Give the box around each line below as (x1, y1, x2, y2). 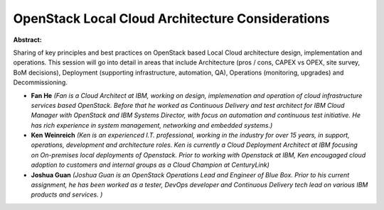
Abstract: (13, 35, 42, 44)
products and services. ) (31, 190, 103, 199)
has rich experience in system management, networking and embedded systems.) (31, 121, 273, 129)
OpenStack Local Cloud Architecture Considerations (13, 11, 330, 26)
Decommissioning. (13, 78, 68, 87)
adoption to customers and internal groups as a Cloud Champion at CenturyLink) (31, 160, 270, 170)
